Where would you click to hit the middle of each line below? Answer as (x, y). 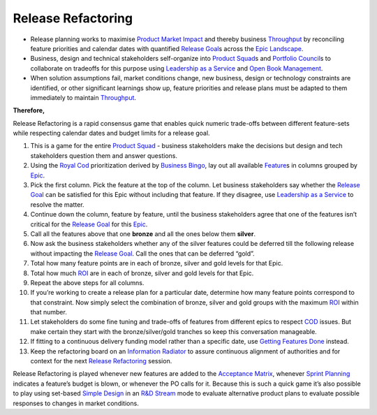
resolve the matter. (57, 204)
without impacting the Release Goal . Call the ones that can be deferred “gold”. (142, 253)
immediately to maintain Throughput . (83, 97)
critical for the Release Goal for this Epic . (89, 224)
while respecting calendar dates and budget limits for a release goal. (111, 133)
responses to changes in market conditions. (76, 403)
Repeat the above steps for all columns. (87, 282)
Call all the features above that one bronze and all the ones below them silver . (143, 233)
